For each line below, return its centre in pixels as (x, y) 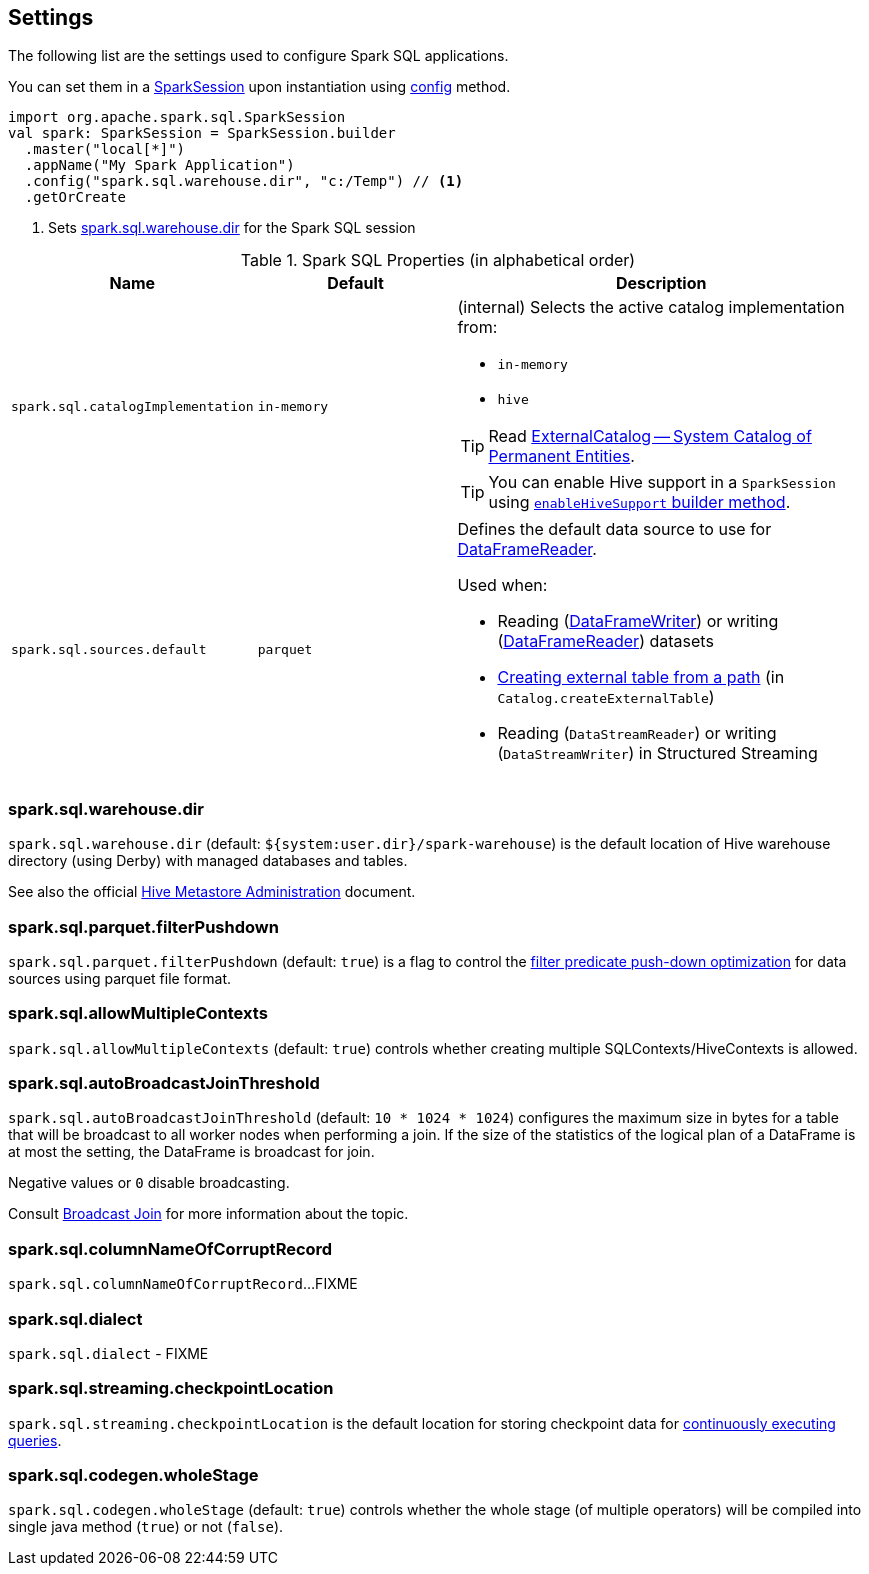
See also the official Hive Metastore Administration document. (212, 892)
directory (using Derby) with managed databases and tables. (208, 861)
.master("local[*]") (105, 149)
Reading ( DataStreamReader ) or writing (637, 733)
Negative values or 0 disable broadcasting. (149, 1183)
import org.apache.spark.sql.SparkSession (177, 117)
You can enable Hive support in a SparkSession (662, 482)
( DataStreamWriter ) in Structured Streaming (657, 753)
